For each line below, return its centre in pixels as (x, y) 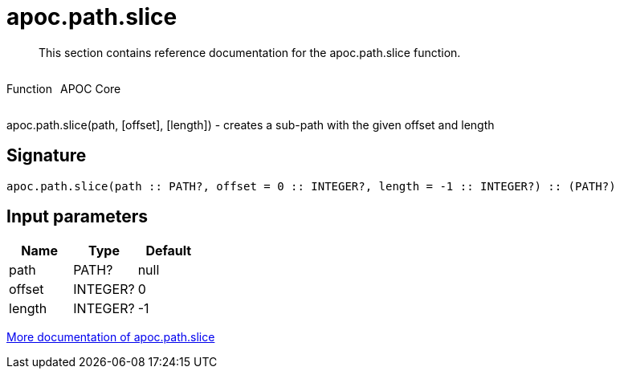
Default (169, 251)
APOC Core (90, 88)
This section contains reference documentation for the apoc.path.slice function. (250, 52)
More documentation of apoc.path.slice (111, 337)
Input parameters (77, 217)
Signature (47, 156)
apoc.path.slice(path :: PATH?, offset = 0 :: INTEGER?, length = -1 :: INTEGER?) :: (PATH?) (311, 186)
